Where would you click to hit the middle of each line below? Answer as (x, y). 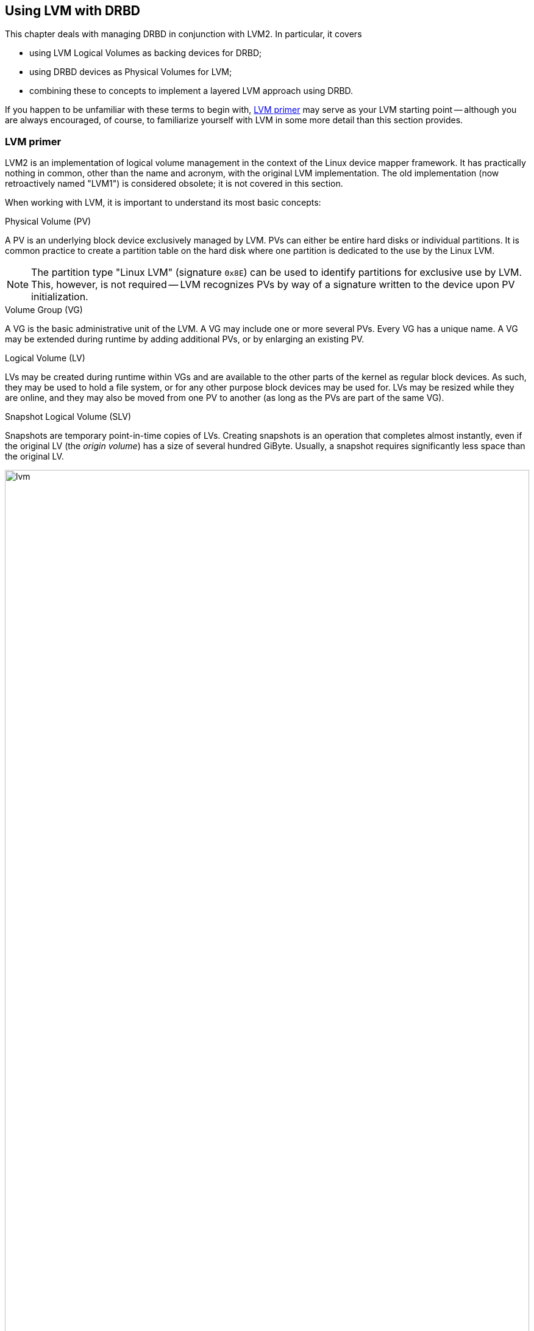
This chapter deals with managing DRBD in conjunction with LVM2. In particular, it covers (183, 34)
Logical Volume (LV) (45, 358)
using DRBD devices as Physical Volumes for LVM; (131, 72)
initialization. (60, 297)
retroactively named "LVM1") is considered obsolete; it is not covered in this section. (174, 184)
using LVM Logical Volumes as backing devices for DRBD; (146, 53)
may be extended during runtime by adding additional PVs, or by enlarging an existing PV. (185, 339)
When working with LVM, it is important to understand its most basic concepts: (163, 203)
